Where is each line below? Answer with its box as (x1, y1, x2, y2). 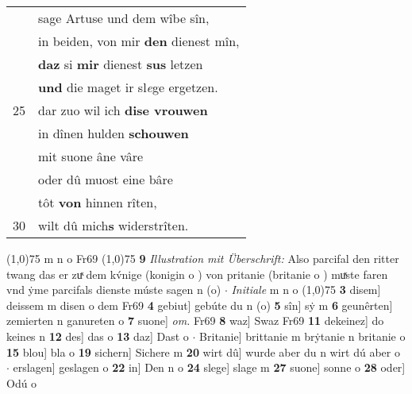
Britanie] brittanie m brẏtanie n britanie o (199, 327, 406, 344)
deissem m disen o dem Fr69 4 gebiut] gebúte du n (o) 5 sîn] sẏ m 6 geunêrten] (6, 296, 393, 313)
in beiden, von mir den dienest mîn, (38, 32, 240, 50)
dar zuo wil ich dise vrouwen (38, 101, 208, 119)
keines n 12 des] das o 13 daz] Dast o (6, 327, 189, 344)
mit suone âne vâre (38, 147, 144, 165)
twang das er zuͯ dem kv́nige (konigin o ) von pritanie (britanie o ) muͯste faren (6, 265, 388, 282)
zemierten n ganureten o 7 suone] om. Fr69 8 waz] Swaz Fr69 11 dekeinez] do (6, 312, 384, 329)
